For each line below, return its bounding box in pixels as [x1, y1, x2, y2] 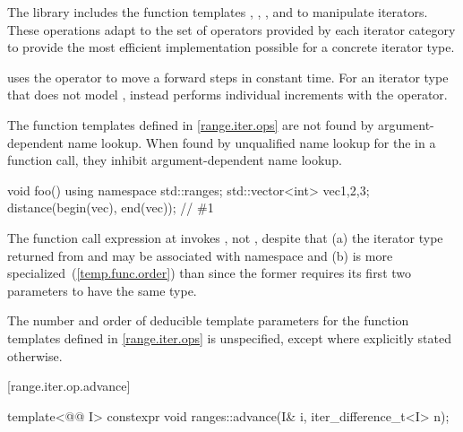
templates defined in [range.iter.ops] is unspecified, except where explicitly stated [7, 328, 451, 347]
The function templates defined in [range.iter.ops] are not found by [7, 115, 374, 134]
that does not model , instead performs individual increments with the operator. [7, 85, 448, 104]
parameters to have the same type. [7, 281, 197, 299]
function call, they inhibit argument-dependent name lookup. [7, 151, 342, 169]
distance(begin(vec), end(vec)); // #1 [7, 198, 214, 217]
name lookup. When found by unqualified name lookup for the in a [67, 133, 436, 151]
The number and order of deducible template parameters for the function [7, 311, 409, 330]
